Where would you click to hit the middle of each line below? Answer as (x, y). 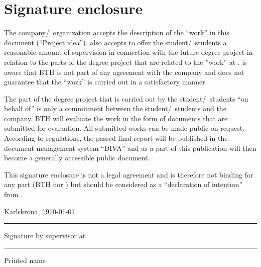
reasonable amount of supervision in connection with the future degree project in (128, 52)
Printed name (25, 260)
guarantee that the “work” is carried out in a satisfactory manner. (106, 82)
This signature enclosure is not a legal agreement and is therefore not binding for (129, 174)
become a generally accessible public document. (77, 158)
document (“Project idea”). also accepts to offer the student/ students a (115, 42)
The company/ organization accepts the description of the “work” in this (117, 32)
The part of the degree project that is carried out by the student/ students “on (126, 98)
